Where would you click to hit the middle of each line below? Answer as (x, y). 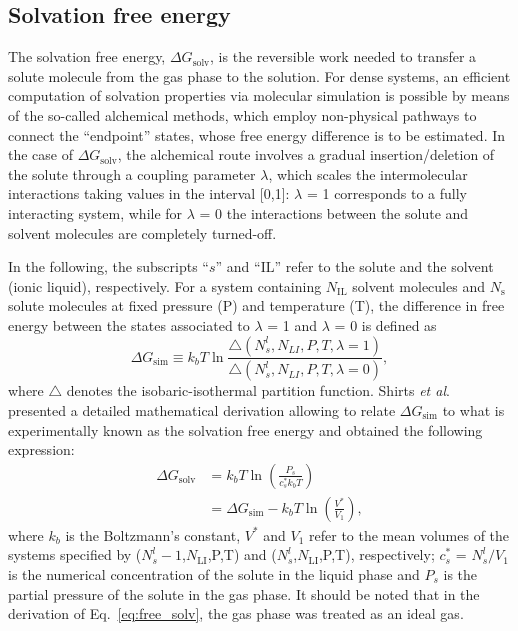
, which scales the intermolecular (368, 173)
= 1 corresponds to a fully (386, 193)
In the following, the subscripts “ (108, 266)
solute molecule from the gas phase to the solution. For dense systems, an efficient (259, 75)
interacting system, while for (95, 212)
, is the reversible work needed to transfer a (343, 56)
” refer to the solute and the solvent (384, 266)
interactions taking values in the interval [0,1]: (149, 193)
